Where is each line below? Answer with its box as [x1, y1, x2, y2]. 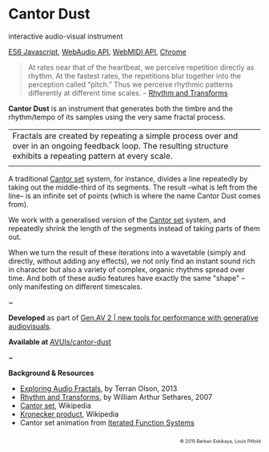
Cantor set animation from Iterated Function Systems [19, 417, 195, 427]
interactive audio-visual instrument [8, 31, 123, 41]
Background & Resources [8, 368, 94, 377]
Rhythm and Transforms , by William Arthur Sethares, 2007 [19, 392, 213, 401]
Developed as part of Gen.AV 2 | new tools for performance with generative [8, 312, 259, 322]
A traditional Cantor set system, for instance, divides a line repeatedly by [8, 173, 248, 183]
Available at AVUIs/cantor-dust [8, 336, 112, 346]
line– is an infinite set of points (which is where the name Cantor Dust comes [8, 190, 261, 201]
